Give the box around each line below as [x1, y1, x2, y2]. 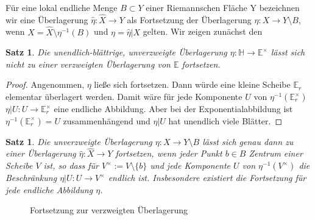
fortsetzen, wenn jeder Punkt [115, 147, 222, 160]
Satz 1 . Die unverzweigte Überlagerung [5, 135, 152, 147]
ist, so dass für [43, 159, 99, 171]
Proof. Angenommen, [5, 78, 85, 91]
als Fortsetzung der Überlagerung [127, 13, 252, 26]
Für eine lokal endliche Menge [5, 1, 118, 13]
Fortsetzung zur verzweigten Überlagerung [30, 204, 188, 216]
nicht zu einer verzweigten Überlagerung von [5, 57, 171, 70]
